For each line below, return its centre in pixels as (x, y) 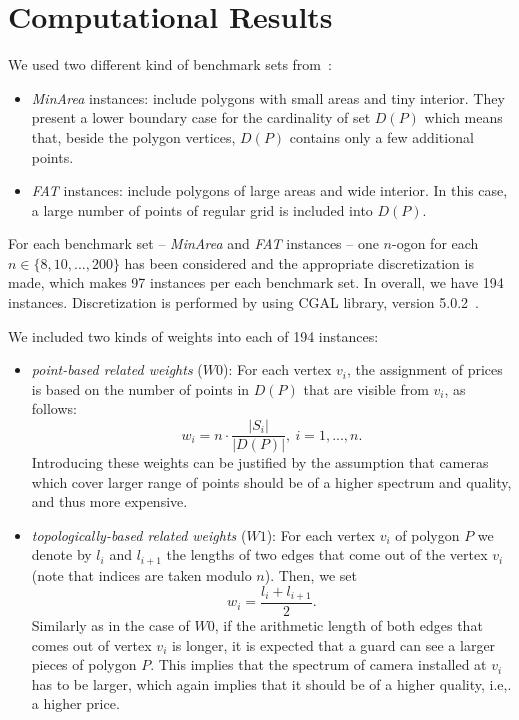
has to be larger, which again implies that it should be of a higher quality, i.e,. (271, 683)
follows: (54, 408)
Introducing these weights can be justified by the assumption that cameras (260, 462)
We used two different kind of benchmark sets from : (170, 64)
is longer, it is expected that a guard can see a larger (333, 644)
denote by (61, 554)
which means (463, 117)
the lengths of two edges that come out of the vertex (327, 554)
